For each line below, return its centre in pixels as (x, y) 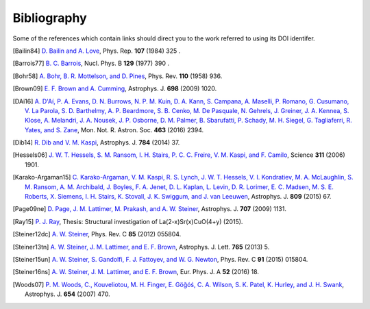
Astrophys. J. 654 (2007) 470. (67, 294)
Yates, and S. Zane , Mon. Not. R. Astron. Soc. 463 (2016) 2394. (114, 129)
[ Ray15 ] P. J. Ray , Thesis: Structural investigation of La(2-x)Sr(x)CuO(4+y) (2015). (128, 221)
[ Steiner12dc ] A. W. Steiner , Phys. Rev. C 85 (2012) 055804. (97, 234)
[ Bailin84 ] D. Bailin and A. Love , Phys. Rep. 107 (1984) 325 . (97, 51)
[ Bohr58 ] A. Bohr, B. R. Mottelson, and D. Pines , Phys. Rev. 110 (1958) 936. (118, 76)
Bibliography (50, 18)
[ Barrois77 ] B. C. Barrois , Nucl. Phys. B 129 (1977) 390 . (91, 63)
